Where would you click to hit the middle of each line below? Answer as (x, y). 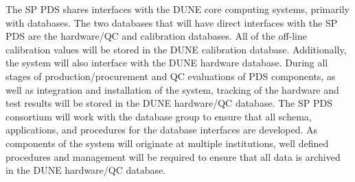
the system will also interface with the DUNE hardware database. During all (167, 63)
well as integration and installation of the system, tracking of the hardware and (172, 89)
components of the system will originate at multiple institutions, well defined (167, 143)
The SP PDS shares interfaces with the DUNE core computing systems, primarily (177, 9)
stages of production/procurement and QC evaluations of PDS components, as (171, 76)
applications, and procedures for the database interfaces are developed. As (162, 130)
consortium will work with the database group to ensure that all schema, (159, 116)
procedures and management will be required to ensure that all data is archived (173, 156)
